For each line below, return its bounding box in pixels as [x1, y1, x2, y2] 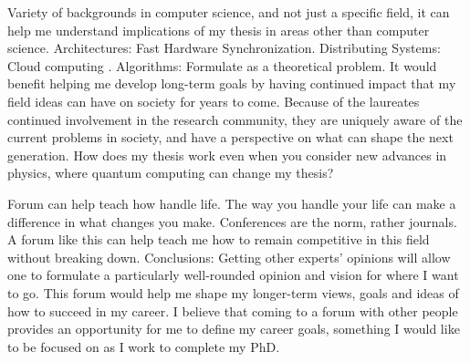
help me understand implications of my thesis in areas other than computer [7, 20, 430, 39]
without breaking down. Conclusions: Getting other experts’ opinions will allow [7, 247, 451, 266]
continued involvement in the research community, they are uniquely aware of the [7, 109, 463, 129]
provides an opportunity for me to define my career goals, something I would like [7, 319, 460, 338]
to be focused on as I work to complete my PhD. [7, 336, 280, 356]
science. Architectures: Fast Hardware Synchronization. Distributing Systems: [7, 38, 441, 57]
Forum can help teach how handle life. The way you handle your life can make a [7, 193, 456, 212]
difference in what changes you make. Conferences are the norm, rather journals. [7, 212, 457, 231]
